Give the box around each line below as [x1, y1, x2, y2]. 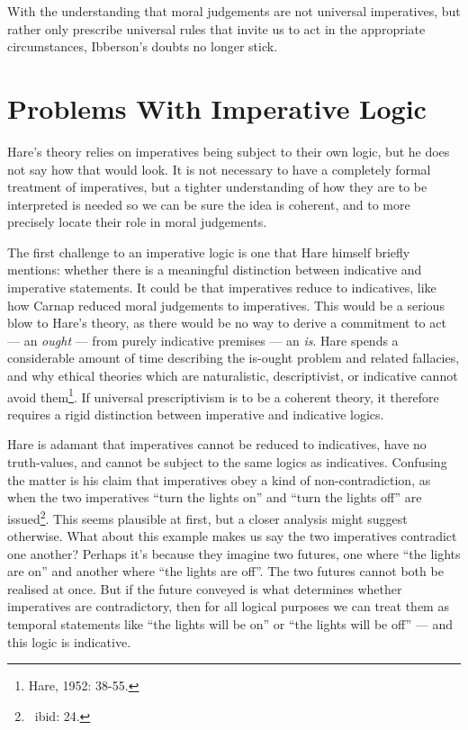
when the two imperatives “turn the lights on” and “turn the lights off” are [7, 488, 422, 507]
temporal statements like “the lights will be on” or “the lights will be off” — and [7, 615, 454, 634]
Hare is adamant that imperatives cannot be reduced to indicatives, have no [7, 435, 427, 454]
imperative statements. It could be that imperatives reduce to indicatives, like [7, 278, 436, 297]
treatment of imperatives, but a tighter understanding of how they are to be [7, 177, 427, 196]
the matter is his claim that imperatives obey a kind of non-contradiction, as [7, 470, 431, 489]
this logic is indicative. [7, 632, 131, 651]
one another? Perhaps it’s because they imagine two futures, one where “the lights [7, 544, 461, 563]
